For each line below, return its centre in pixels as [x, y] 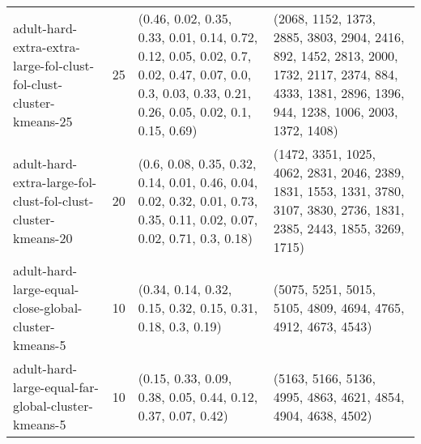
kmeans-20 [43, 237]
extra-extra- [47, 46]
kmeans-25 [43, 121]
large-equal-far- [56, 387]
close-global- [48, 307]
